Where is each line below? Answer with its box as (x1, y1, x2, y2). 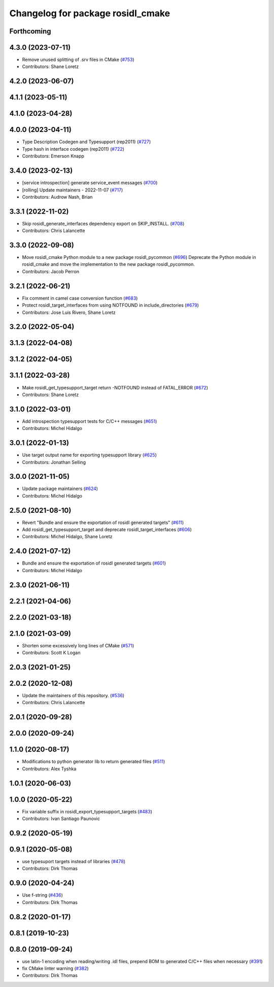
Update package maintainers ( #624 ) (22, 485, 98, 492)
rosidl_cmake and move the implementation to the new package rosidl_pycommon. (22, 261, 195, 268)
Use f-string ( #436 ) (22, 892, 63, 898)
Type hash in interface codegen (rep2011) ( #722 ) (22, 146, 124, 152)
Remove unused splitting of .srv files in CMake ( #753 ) (22, 56, 134, 63)
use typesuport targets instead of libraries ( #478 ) (22, 859, 125, 864)
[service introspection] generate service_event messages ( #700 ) (22, 180, 158, 186)
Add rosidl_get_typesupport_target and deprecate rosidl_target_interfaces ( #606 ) (22, 527, 192, 533)
